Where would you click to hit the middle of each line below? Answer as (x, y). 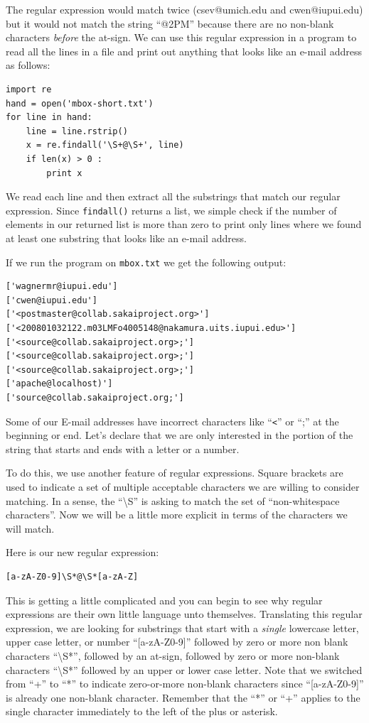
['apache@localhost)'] (59, 384)
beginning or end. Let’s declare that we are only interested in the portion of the (180, 435)
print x (64, 173)
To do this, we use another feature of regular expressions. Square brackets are (175, 473)
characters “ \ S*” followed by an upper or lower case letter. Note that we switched (184, 669)
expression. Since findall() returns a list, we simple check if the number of (171, 210)
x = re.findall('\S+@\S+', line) (105, 145)
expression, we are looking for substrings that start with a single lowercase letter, (182, 627)
